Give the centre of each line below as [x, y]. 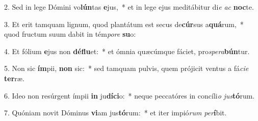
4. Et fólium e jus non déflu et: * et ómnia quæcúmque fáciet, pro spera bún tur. [127, 51]
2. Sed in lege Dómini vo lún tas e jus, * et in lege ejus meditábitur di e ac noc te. [129, 7]
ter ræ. [14, 78]
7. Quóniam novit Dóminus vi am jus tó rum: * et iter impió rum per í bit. [115, 113]
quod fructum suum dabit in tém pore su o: [70, 34]
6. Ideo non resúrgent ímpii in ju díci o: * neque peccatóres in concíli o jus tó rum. [130, 95]
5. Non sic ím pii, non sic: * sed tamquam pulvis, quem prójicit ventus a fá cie [126, 68]
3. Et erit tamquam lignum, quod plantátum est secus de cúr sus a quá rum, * [124, 24]
